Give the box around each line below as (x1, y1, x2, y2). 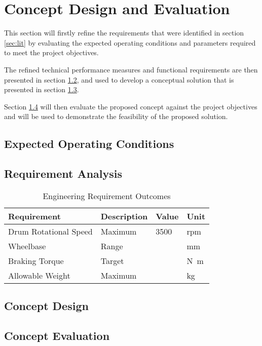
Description (100, 210, 148, 222)
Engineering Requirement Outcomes (43, 189, 171, 202)
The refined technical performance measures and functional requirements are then (4, 64, 258, 74)
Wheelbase (8, 240, 46, 252)
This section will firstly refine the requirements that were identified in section (4, 27, 244, 38)
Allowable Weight (8, 269, 70, 281)
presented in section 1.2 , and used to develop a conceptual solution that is (4, 74, 234, 85)
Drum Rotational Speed (8, 225, 93, 237)
